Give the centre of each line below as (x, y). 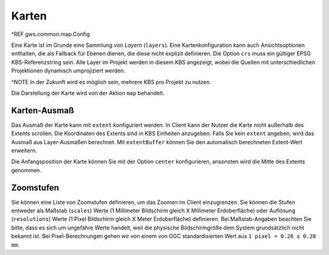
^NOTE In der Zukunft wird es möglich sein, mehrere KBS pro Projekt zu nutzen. (111, 82)
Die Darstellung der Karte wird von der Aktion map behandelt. (88, 93)
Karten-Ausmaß (43, 110)
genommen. (27, 170)
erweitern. (24, 150)
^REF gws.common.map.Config (51, 34)
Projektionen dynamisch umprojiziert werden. (68, 71)
